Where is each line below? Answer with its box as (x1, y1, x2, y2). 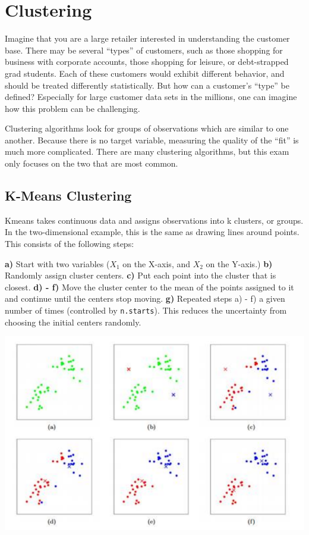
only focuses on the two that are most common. (5, 157, 178, 170)
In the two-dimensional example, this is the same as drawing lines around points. (5, 226, 299, 238)
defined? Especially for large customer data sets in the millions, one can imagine (5, 90, 297, 103)
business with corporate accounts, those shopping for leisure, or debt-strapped (5, 55, 289, 68)
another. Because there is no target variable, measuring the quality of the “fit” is (5, 133, 299, 146)
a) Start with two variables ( (5, 257, 110, 270)
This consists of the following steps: (5, 237, 134, 250)
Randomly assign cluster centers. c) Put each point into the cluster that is (5, 269, 276, 281)
